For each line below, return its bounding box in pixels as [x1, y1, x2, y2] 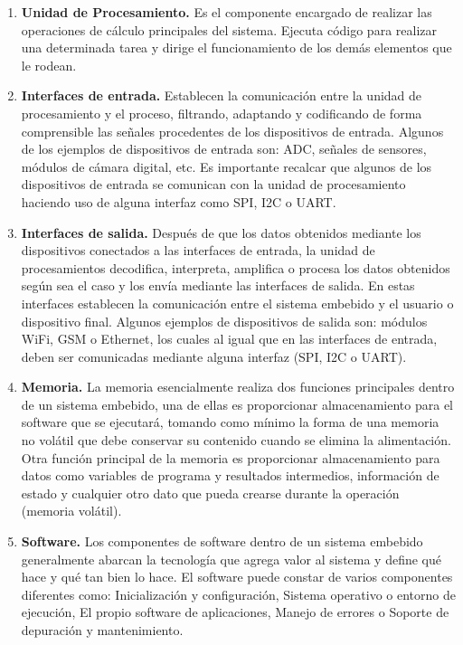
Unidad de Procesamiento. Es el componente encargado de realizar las [21, 3, 432, 21]
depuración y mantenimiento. [21, 621, 184, 639]
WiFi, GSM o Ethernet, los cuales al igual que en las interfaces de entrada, [21, 329, 438, 348]
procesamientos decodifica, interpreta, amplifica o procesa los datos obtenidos [21, 258, 450, 277]
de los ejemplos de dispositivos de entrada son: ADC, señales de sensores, [21, 139, 427, 158]
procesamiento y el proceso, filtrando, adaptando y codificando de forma [21, 103, 422, 122]
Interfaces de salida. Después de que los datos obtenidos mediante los [21, 223, 421, 242]
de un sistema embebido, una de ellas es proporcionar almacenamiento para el [21, 394, 454, 413]
